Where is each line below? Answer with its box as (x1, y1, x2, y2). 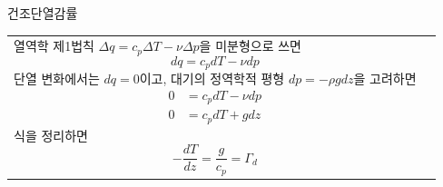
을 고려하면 (353, 69, 417, 88)
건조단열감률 (7, 4, 78, 22)
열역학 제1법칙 (14, 36, 94, 55)
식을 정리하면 (14, 125, 88, 144)
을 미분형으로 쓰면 (199, 36, 301, 55)
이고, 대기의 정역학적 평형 (139, 69, 285, 88)
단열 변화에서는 (14, 69, 100, 88)
